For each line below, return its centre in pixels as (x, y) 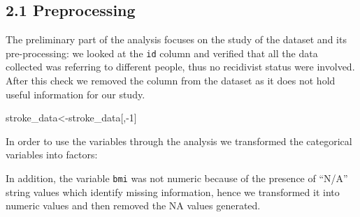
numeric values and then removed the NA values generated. (133, 205)
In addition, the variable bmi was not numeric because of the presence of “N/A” (177, 178)
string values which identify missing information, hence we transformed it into (173, 192)
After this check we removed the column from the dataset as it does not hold (171, 81)
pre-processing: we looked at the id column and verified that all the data (162, 53)
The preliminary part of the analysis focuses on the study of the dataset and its (176, 39)
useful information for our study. (75, 94)
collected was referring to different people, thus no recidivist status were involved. (180, 67)
